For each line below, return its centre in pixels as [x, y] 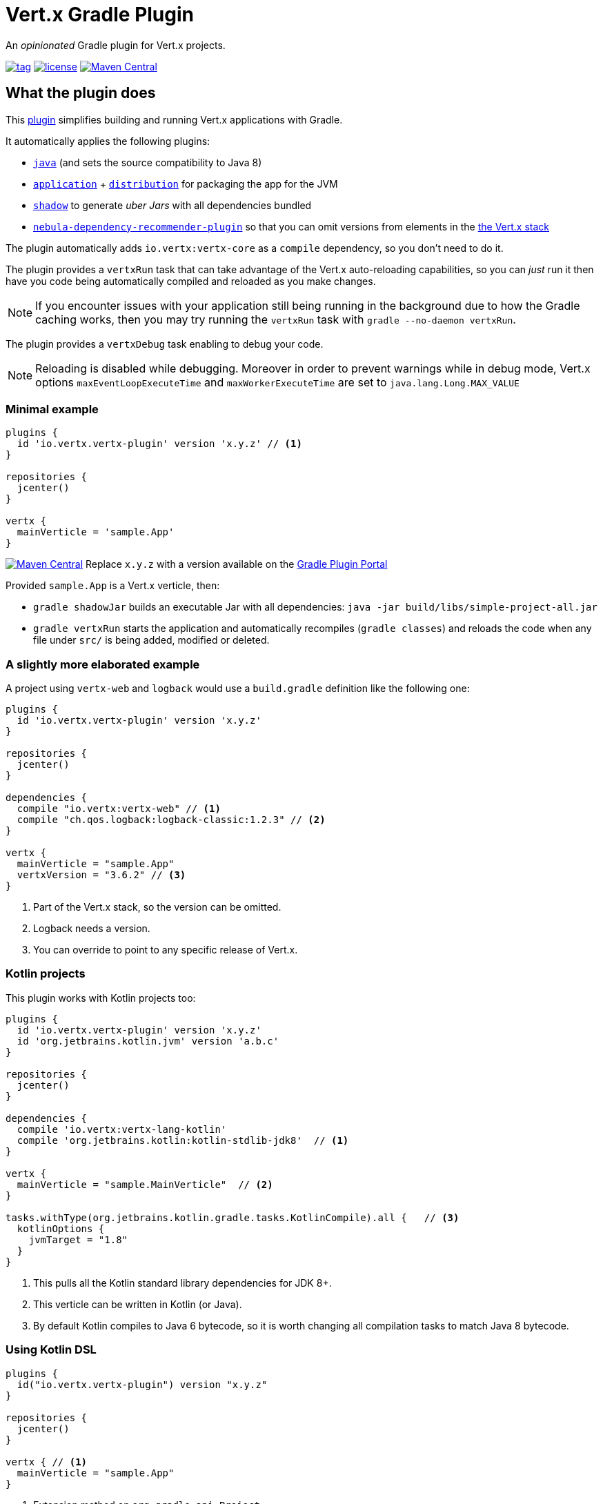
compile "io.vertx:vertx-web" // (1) [119, 809]
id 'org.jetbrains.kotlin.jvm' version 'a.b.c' [148, 1041]
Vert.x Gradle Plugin [100, 14]
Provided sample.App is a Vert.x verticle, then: [113, 586]
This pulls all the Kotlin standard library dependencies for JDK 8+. [182, 1283]
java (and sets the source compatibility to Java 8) [148, 162]
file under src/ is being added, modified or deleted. [151, 640]
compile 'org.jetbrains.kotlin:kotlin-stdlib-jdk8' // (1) [183, 1140]
